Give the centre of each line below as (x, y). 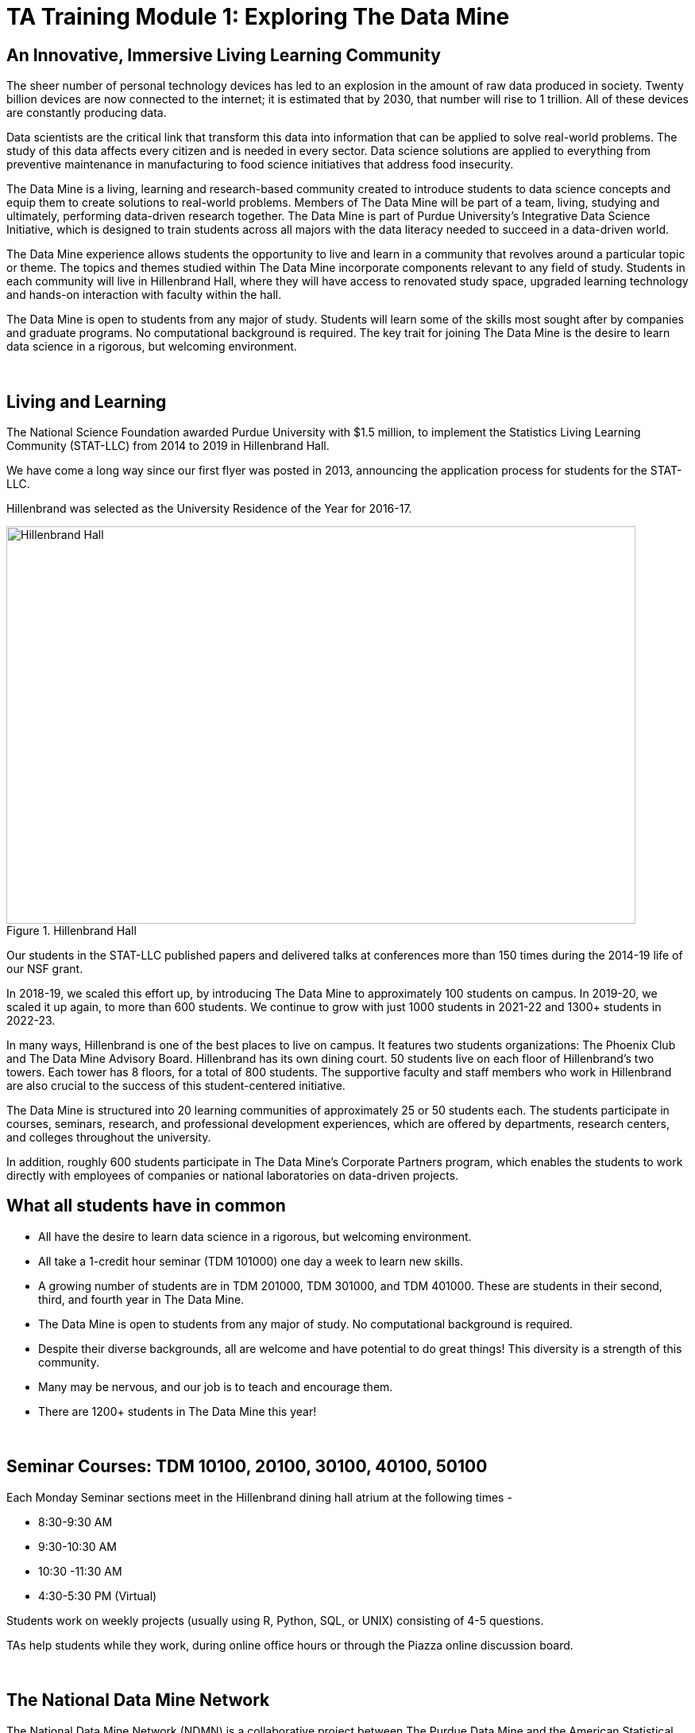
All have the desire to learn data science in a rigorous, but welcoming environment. (255, 1236)
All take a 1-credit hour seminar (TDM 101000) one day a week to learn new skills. (251, 1261)
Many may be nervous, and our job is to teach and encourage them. (216, 1386)
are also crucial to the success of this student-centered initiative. (176, 1086)
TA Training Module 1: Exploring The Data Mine (258, 17)
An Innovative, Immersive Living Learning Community (224, 55)
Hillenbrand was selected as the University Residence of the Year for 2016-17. (209, 509)
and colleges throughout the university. (109, 1138)
